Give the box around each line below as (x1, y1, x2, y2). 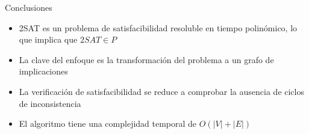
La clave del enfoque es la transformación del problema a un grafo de (19, 53, 274, 65)
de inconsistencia (19, 97, 81, 109)
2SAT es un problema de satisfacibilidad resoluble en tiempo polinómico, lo (19, 21, 298, 34)
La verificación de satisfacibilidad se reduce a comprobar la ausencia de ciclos (19, 85, 304, 97)
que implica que (19, 33, 78, 46)
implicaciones (19, 65, 68, 78)
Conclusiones (5, 1, 52, 13)
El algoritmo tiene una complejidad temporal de (19, 117, 197, 130)
